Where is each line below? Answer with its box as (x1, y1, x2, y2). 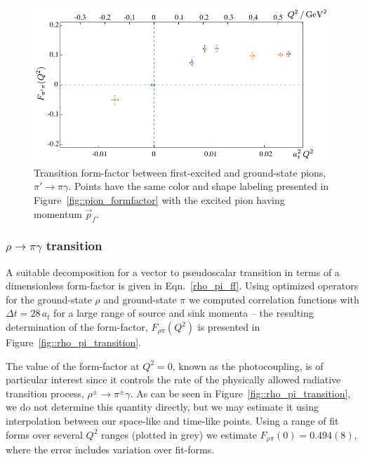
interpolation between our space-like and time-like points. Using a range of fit (6, 413, 339, 427)
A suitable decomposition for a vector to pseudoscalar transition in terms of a (6, 264, 340, 279)
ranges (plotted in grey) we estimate (101, 427, 257, 441)
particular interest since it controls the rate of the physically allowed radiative (6, 372, 341, 387)
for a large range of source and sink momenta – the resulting (53, 306, 314, 320)
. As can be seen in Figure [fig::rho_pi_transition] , (130, 385, 351, 400)
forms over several (6, 427, 83, 441)
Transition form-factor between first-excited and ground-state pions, (34, 165, 326, 179)
